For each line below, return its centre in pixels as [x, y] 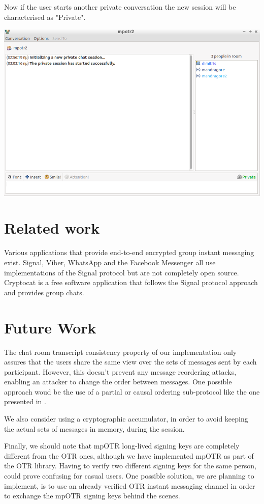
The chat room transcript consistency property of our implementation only [121, 352]
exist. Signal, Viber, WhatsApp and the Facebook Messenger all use [110, 262]
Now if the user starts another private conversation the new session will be [120, 7]
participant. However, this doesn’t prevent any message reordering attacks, [120, 371]
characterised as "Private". [45, 17]
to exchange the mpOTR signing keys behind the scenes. [92, 496]
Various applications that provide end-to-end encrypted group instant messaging [129, 252]
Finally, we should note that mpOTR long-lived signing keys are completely [122, 446]
